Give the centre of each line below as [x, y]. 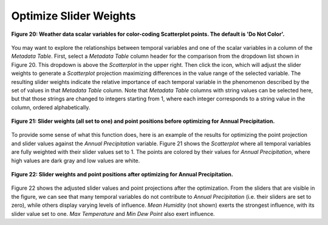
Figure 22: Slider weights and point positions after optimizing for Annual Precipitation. [122, 175]
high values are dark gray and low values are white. [76, 161]
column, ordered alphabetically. [51, 107]
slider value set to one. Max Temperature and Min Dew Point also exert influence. [113, 213]
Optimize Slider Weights [73, 16]
